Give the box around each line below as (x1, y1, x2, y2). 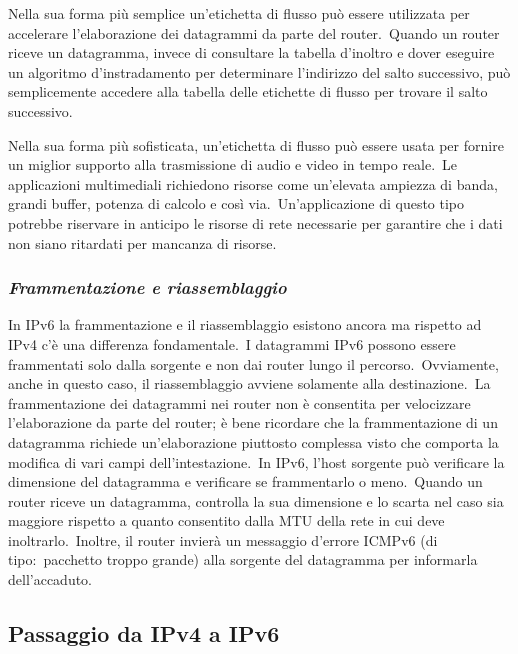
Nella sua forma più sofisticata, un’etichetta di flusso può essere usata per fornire (8, 134, 504, 155)
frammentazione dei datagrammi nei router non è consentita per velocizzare (8, 392, 471, 413)
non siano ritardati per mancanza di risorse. (8, 232, 277, 253)
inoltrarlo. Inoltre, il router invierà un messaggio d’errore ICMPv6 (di (8, 529, 438, 550)
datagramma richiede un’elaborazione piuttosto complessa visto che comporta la (8, 431, 499, 452)
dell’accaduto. (8, 569, 93, 590)
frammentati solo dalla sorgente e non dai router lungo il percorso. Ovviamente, (8, 353, 499, 374)
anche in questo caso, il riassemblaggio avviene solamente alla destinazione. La (8, 373, 491, 394)
